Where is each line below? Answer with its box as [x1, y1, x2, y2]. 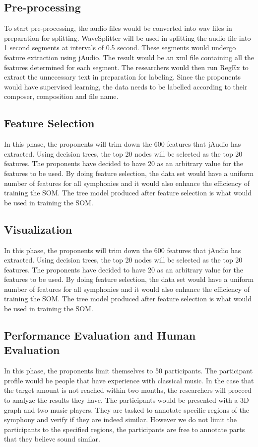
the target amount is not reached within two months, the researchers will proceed [4, 385, 252, 395]
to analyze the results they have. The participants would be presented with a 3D [4, 395, 249, 405]
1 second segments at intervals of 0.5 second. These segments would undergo [4, 42, 236, 53]
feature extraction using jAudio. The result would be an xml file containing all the [4, 52, 254, 62]
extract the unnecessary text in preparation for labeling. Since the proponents [4, 72, 241, 82]
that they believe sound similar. [4, 434, 100, 444]
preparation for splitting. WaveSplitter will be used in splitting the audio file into [4, 32, 251, 43]
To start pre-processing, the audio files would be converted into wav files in [4, 23, 232, 33]
